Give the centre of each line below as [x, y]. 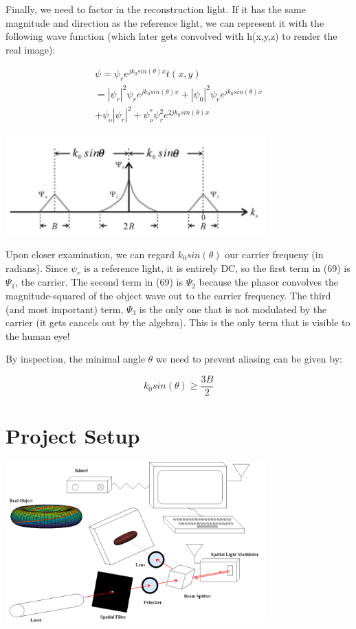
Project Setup [73, 436]
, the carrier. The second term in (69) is [99, 282]
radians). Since [37, 267]
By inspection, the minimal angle [75, 359]
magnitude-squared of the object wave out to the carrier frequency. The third [168, 295]
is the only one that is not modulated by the [233, 309]
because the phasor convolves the [269, 282]
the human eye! [38, 335]
